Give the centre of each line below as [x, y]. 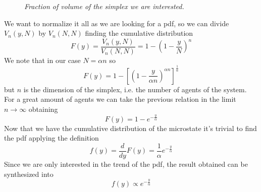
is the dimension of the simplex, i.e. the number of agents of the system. [135, 89]
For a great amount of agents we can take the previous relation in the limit [120, 99]
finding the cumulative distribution [139, 33]
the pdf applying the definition [51, 138]
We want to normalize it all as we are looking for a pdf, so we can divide [117, 23]
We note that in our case [42, 60]
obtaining [43, 109]
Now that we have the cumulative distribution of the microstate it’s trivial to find [130, 128]
